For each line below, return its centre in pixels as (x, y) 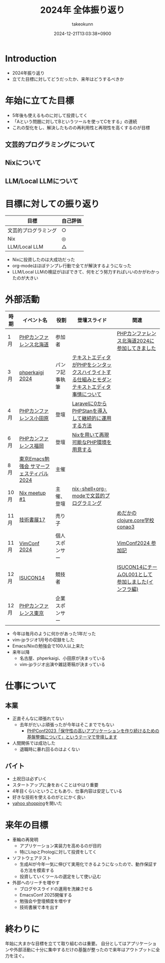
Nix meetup (32, 493)
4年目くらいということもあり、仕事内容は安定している (67, 791)
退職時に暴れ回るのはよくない (50, 749)
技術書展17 (32, 519)
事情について (87, 394)
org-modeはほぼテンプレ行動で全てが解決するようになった (72, 266)
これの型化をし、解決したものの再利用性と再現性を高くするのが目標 (81, 127)
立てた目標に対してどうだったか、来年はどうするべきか (68, 79)
